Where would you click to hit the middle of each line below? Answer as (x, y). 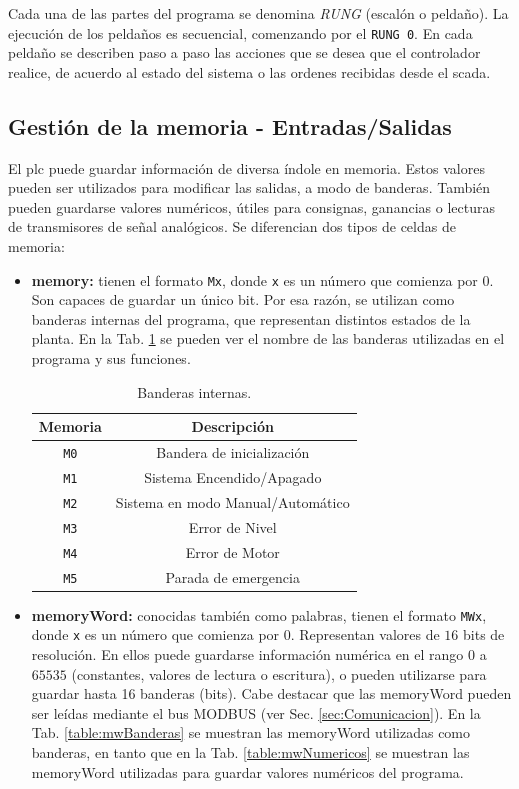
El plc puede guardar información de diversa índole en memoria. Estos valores (246, 167)
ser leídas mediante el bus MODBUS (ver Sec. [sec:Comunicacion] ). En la (256, 712)
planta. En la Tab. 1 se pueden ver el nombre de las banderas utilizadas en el (268, 338)
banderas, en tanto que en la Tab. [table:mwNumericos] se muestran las (250, 752)
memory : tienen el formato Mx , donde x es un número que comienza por (254, 279)
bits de (484, 634)
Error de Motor (232, 551)
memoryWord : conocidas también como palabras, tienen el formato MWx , (259, 614)
